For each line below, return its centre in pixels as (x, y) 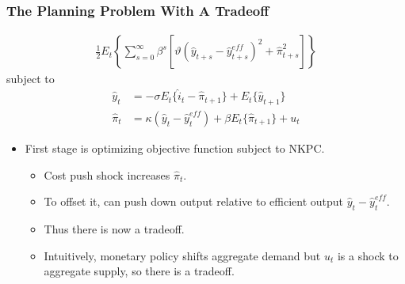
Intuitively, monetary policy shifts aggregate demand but (182, 255)
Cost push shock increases (107, 174)
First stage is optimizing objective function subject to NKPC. (175, 148)
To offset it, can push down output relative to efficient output (194, 201)
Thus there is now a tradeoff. (114, 228)
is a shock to (368, 255)
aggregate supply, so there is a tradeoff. (139, 271)
